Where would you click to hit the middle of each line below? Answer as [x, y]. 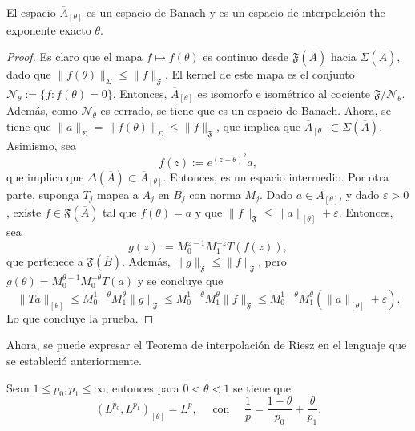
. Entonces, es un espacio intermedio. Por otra [276, 176]
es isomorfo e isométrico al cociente [284, 93]
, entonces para [142, 387]
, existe [24, 211]
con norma [215, 194]
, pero [272, 261]
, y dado [359, 194]
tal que [120, 211]
